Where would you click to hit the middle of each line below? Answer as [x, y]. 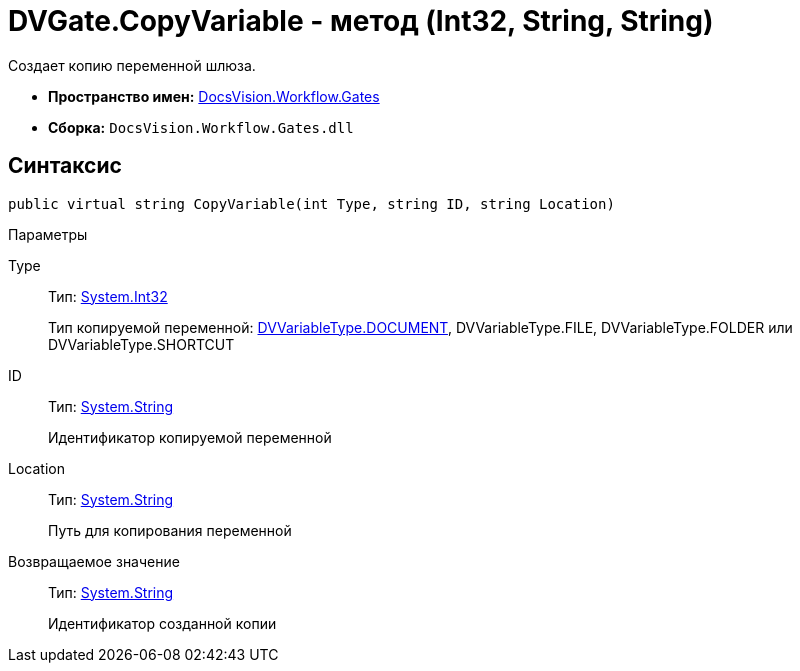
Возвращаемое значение [94, 561]
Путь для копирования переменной [170, 530]
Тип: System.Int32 [108, 296]
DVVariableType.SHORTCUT [141, 344]
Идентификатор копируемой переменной [190, 437]
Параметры [48, 234]
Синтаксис [65, 166]
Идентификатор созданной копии [162, 623]
